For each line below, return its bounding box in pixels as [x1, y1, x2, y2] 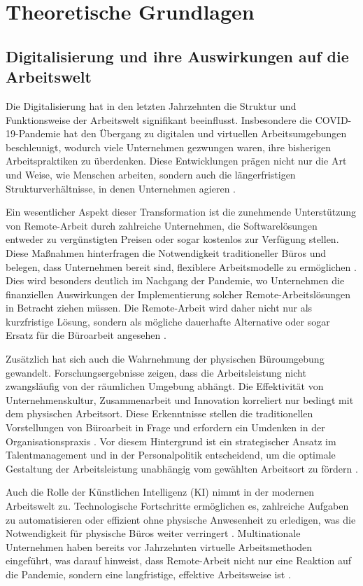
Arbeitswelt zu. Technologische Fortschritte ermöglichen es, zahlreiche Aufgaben [6, 498, 349, 512]
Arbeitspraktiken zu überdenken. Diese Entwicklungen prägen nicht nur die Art [6, 153, 347, 168]
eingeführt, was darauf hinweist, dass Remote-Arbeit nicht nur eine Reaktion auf [6, 553, 351, 568]
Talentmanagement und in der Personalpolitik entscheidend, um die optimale [6, 447, 336, 462]
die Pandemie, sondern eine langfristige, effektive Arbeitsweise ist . [6, 566, 291, 581]
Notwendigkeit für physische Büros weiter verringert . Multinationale [6, 526, 301, 540]
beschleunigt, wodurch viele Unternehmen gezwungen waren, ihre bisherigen [6, 139, 332, 154]
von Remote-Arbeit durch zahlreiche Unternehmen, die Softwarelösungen [6, 218, 318, 232]
